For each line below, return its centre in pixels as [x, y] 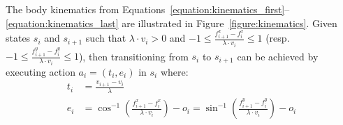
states [18, 38]
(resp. [278, 38]
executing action [41, 71]
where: [174, 71]
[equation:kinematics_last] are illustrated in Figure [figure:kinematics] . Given [171, 23]
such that [106, 38]
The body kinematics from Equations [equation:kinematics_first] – [148, 9]
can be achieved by [278, 56]
